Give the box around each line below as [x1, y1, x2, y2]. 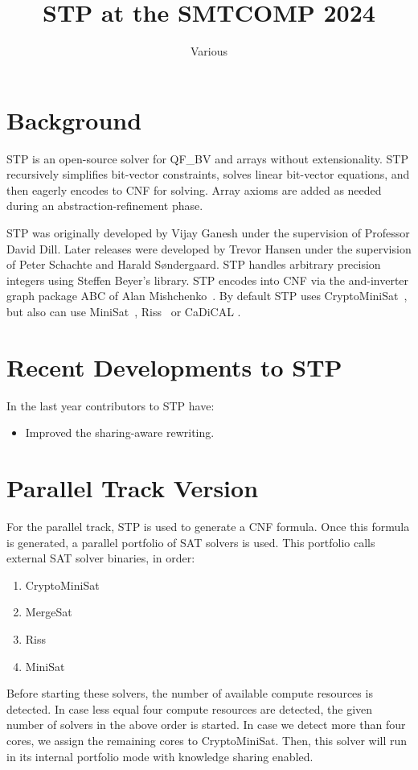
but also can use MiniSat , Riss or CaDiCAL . [6, 303, 241, 319]
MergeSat [25, 603, 72, 620]
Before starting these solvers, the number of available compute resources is [6, 685, 373, 702]
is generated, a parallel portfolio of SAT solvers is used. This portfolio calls [6, 533, 375, 550]
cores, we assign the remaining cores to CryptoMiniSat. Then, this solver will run [6, 731, 408, 748]
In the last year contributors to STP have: [6, 397, 215, 414]
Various [190, 43, 228, 60]
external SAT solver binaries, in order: [6, 550, 195, 566]
